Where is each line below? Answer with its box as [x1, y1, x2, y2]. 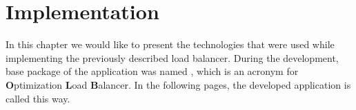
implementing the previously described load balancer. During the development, [6, 50, 339, 65]
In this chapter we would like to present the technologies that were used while [6, 37, 335, 52]
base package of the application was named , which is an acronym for [6, 64, 299, 78]
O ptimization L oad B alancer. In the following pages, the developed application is [6, 77, 351, 91]
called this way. [6, 91, 70, 105]
